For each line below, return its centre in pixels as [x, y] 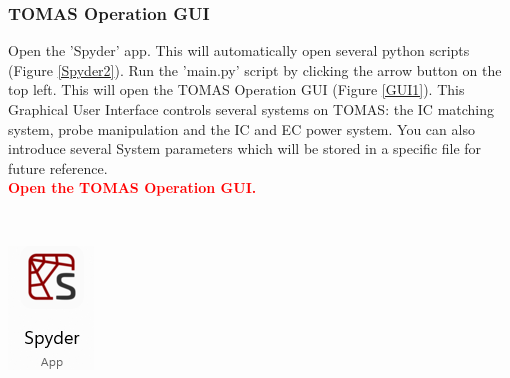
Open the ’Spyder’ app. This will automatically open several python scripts [239, 50]
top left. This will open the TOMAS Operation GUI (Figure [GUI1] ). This [236, 89]
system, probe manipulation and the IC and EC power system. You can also [241, 128]
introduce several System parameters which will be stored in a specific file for [245, 148]
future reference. [58, 167]
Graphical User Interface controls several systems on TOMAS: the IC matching [251, 109]
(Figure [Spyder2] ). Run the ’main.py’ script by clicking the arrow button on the [255, 69]
